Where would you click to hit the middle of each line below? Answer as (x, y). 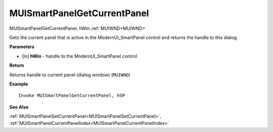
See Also (19, 107)
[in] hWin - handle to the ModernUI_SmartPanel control (80, 56)
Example (19, 84)
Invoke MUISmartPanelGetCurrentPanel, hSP (72, 96)
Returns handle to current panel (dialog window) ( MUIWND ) (70, 75)
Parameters (22, 47)
